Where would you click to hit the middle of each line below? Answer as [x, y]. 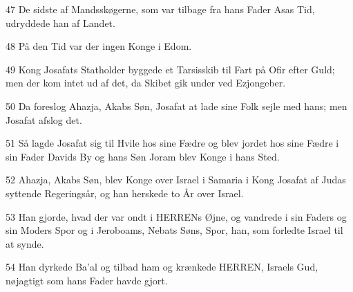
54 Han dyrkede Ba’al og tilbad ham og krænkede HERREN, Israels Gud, [162, 267]
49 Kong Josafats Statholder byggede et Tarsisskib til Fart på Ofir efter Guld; [170, 69]
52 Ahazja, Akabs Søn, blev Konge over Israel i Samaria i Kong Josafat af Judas [176, 180]
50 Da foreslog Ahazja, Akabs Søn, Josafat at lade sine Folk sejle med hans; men [176, 106]
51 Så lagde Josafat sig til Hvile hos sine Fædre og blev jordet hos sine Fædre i [172, 143]
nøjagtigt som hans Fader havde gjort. [87, 280]
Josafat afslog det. [44, 119]
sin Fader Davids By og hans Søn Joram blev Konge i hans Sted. [143, 156]
